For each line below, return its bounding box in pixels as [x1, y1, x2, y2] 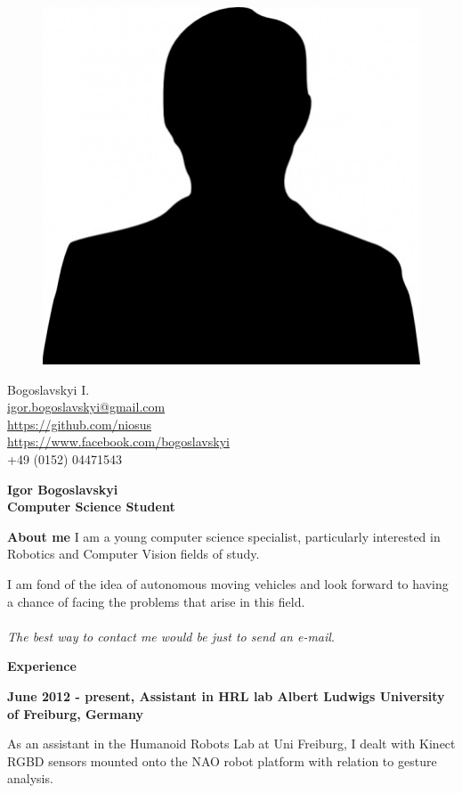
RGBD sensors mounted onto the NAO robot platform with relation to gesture [7, 751, 437, 770]
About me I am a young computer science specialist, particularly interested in [7, 527, 441, 545]
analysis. [7, 769, 53, 788]
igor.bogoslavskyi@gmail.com [7, 397, 166, 416]
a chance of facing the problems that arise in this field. [7, 592, 305, 610]
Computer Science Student [7, 497, 175, 516]
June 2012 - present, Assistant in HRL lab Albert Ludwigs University [7, 686, 445, 705]
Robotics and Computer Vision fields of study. [7, 544, 260, 563]
